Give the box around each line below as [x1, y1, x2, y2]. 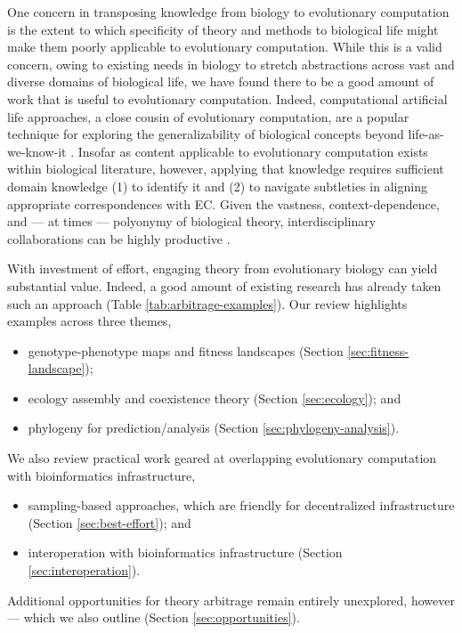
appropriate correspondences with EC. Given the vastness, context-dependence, [7, 194, 440, 213]
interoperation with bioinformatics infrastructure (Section [28, 543, 343, 562]
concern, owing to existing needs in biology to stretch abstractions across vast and [7, 54, 455, 73]
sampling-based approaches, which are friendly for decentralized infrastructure [28, 496, 455, 515]
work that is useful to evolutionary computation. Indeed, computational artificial [7, 89, 448, 108]
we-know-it [7, 142, 67, 160]
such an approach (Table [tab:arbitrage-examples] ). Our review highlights [7, 294, 408, 312]
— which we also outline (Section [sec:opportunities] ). [7, 608, 300, 627]
